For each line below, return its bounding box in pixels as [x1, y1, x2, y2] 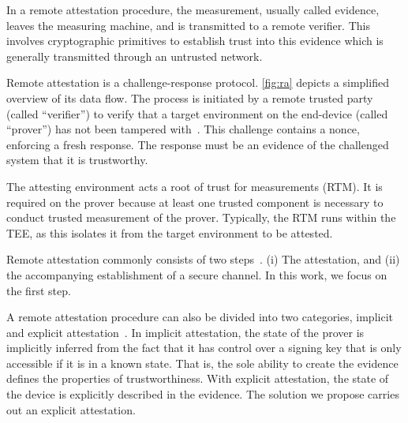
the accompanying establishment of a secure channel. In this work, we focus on [6, 266, 387, 283]
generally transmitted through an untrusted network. [6, 47, 263, 64]
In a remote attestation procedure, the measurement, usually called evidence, [6, 2, 380, 17]
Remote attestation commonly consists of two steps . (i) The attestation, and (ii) [6, 251, 400, 268]
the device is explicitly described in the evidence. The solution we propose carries [6, 386, 399, 402]
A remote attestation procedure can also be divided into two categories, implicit [6, 309, 393, 325]
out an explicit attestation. [6, 401, 136, 417]
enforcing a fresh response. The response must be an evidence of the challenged [6, 136, 389, 152]
